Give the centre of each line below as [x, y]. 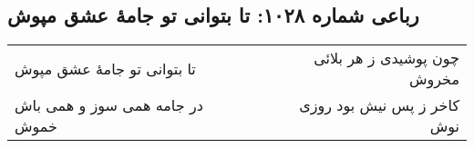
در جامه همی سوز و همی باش [109, 105]
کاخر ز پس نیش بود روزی [379, 105]
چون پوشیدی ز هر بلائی [386, 58]
